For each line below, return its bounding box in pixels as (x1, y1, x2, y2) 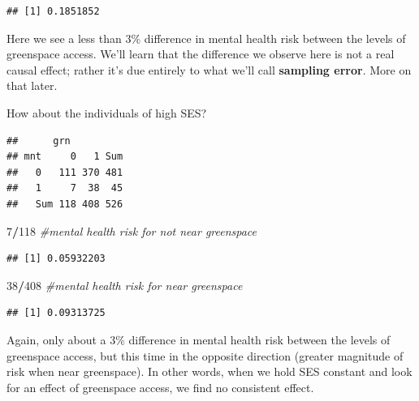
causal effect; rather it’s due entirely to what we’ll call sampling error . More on (6, 61, 412, 78)
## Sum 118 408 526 (6, 198, 123, 210)
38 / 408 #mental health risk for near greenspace (6, 276, 243, 293)
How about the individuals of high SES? (6, 104, 207, 121)
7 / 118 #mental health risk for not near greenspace (6, 222, 257, 239)
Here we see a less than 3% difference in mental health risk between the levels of (6, 29, 406, 46)
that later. (6, 77, 58, 94)
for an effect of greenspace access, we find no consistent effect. (6, 378, 314, 395)
